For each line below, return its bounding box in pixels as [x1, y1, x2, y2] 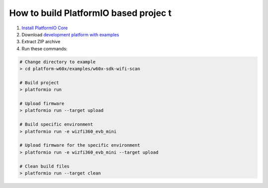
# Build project [19, 80, 60, 86]
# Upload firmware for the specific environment [19, 142, 140, 148]
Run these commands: [21, 45, 68, 52]
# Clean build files [19, 163, 69, 169]
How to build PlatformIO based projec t [9, 7, 172, 18]
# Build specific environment [19, 122, 93, 127]
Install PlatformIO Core [21, 25, 68, 31]
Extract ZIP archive [21, 39, 61, 45]
